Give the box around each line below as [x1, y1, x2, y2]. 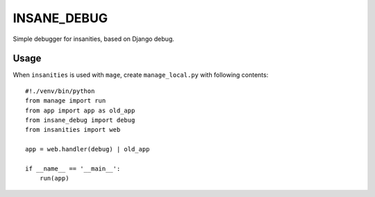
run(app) [39, 174, 69, 182]
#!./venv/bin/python [25, 87, 95, 95]
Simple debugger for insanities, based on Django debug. [12, 35, 175, 43]
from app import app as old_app [25, 106, 135, 114]
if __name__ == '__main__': [25, 164, 121, 173]
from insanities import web [25, 126, 121, 134]
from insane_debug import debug [25, 117, 135, 124]
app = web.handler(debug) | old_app [25, 146, 150, 153]
